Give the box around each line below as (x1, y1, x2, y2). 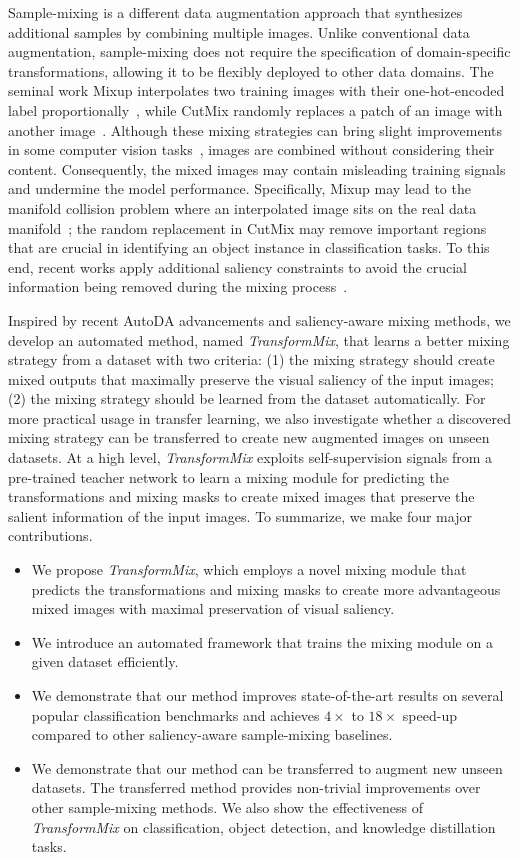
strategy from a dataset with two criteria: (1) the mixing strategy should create (8, 349, 495, 370)
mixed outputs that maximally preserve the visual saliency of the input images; (8, 368, 494, 389)
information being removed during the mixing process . (8, 276, 348, 297)
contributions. (8, 525, 93, 546)
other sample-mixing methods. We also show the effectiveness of (31, 796, 424, 817)
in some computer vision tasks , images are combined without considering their (8, 139, 495, 160)
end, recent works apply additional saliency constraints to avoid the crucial (8, 256, 467, 277)
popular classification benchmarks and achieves (31, 704, 320, 725)
